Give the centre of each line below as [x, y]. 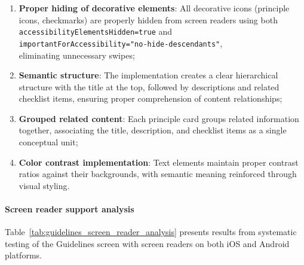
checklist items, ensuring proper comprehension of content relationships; [151, 98]
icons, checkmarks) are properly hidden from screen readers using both [148, 19]
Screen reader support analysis [70, 209]
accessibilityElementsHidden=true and [96, 31]
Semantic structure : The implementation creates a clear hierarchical [148, 75]
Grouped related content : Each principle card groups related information [159, 118]
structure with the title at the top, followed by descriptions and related [149, 86]
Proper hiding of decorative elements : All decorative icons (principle [154, 8]
